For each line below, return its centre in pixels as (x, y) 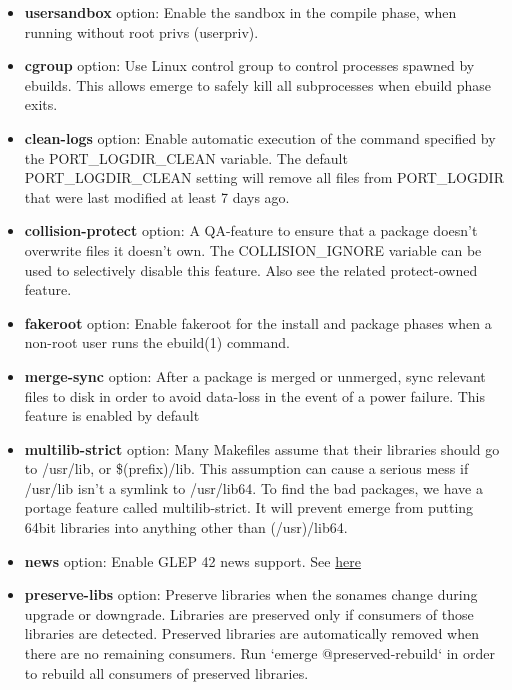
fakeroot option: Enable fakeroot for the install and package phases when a (258, 322)
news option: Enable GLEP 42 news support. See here (192, 560)
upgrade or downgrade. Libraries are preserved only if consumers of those (249, 613)
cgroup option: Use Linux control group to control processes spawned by (249, 65)
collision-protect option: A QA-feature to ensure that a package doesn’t (251, 230)
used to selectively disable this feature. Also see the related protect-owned (251, 269)
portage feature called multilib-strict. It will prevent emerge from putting (249, 507)
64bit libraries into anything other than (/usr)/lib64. (186, 527)
